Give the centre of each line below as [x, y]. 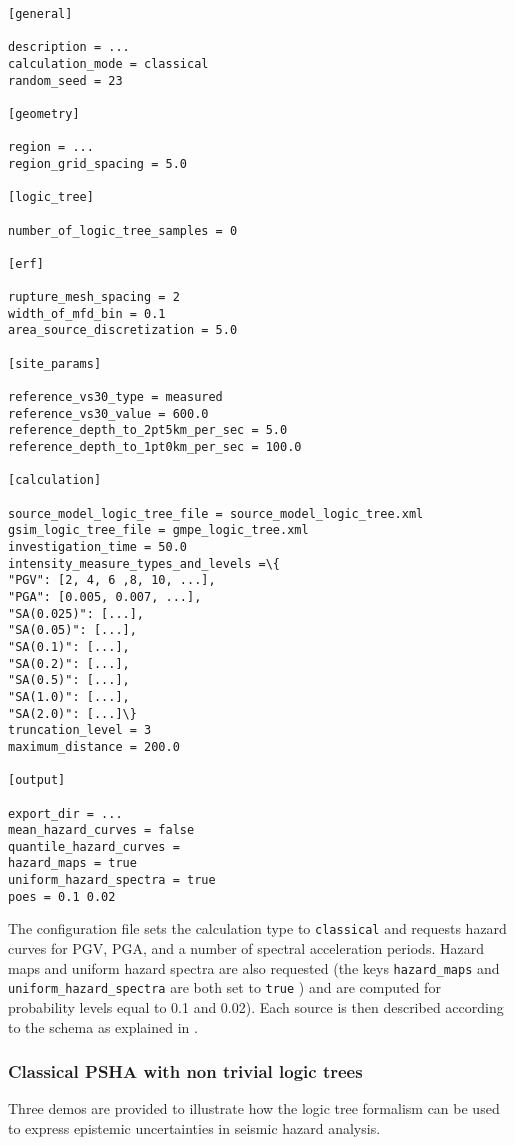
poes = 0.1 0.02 [62, 896]
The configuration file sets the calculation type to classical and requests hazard [257, 928]
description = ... [69, 47]
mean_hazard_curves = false [101, 830]
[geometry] [44, 113]
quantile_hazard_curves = [94, 846]
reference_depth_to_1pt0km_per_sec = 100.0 [155, 447]
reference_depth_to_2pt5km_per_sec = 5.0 [148, 430]
